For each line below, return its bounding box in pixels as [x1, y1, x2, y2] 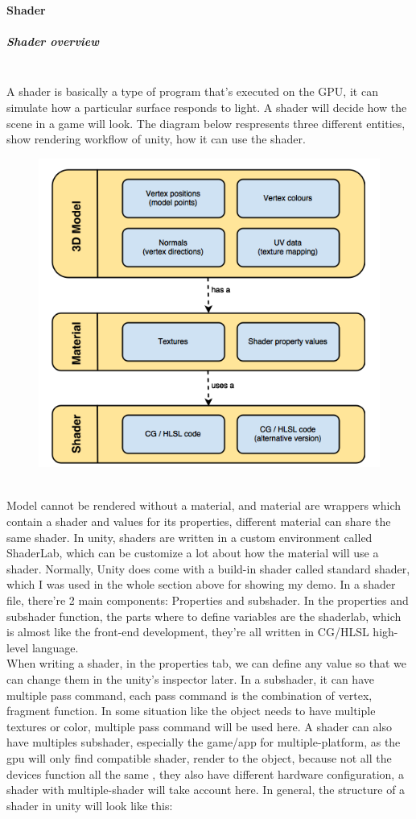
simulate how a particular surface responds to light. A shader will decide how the [6, 98, 407, 115]
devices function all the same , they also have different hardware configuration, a [6, 765, 404, 782]
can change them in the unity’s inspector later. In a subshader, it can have [6, 671, 374, 688]
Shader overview [6, 32, 100, 49]
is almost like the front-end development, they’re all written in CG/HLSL [6, 623, 369, 640]
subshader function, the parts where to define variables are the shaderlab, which [6, 607, 402, 624]
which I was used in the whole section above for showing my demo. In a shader [6, 576, 396, 593]
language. [31, 639, 79, 656]
